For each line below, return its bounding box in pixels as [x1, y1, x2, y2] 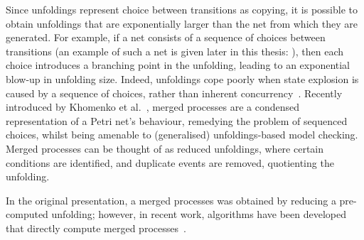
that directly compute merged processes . [6, 220, 186, 235]
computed [6, 207, 48, 222]
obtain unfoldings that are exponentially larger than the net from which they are [6, 16, 358, 31]
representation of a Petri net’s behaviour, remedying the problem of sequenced [6, 113, 348, 128]
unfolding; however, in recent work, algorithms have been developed [51, 207, 346, 222]
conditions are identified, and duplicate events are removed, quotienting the [6, 155, 334, 170]
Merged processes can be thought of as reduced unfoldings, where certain [6, 141, 324, 156]
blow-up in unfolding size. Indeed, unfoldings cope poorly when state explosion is [6, 71, 359, 86]
